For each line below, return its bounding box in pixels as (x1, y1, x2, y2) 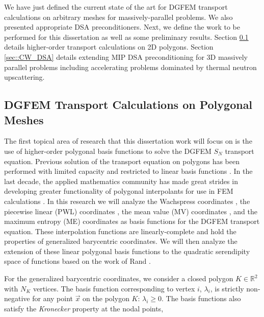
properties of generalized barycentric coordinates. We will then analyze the (4, 236, 237, 246)
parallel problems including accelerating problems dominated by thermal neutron (4, 61, 257, 72)
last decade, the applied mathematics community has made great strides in (4, 175, 238, 186)
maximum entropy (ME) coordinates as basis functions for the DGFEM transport (4, 216, 260, 227)
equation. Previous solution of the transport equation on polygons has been (4, 155, 240, 166)
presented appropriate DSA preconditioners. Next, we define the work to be (4, 21, 240, 32)
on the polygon (83, 293, 129, 304)
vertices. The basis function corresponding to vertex (33, 283, 195, 293)
